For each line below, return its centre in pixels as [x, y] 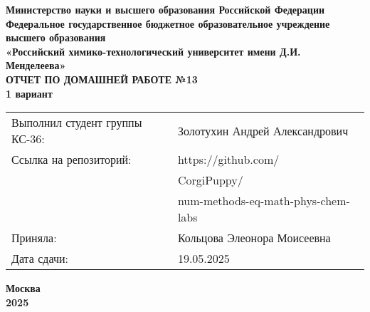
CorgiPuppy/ [210, 180]
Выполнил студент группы [77, 123]
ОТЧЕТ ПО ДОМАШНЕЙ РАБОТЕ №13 [102, 79]
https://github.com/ [228, 160]
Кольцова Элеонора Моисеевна [254, 238]
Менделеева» [36, 65]
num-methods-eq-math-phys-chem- [264, 201]
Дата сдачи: [40, 259]
